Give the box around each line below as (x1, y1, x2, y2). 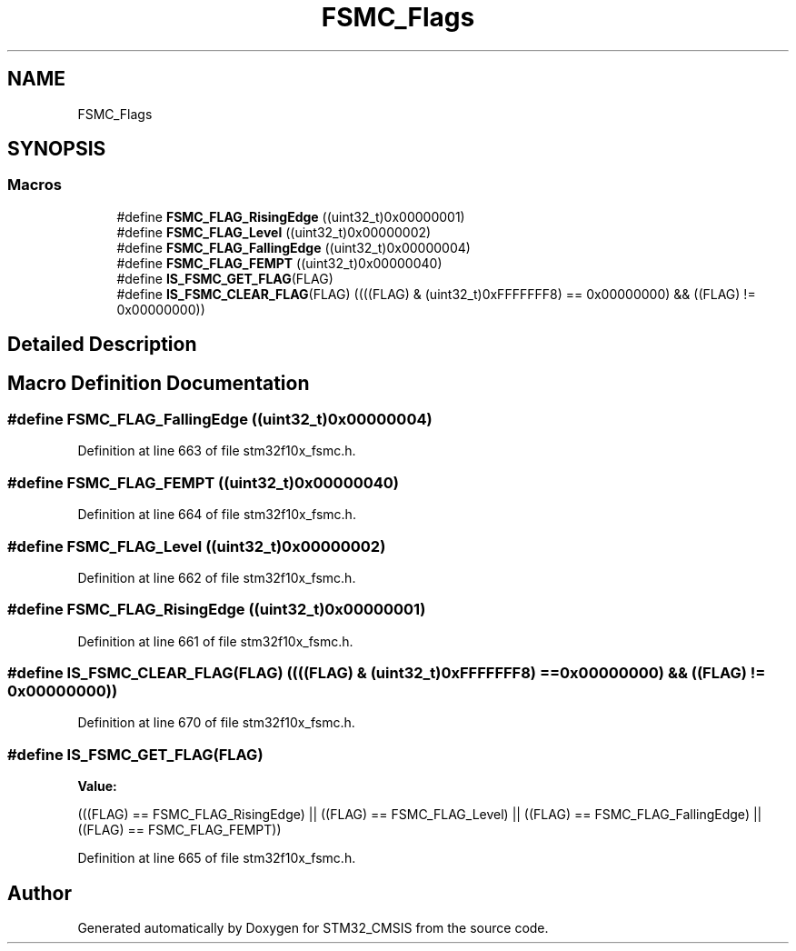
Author (7, 881, 72, 905)
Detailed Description (7, 333, 197, 356)
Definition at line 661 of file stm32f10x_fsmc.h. (77, 633, 353, 649)
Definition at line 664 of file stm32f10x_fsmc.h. (77, 506, 356, 523)
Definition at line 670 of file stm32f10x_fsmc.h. (77, 715, 355, 731)
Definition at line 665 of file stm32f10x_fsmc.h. (77, 850, 356, 866)
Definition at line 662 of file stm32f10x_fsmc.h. (77, 569, 356, 586)
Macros (7, 175, 62, 195)
